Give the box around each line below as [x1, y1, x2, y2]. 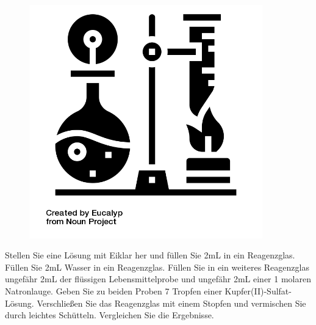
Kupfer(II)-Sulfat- [224, 284, 292, 297]
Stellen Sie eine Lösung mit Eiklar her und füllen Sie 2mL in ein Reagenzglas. [5, 249, 295, 261]
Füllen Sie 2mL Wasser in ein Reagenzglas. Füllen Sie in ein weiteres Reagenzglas [5, 260, 309, 273]
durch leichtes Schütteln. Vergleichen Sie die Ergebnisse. [5, 309, 214, 321]
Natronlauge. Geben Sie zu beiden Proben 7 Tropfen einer [5, 284, 222, 297]
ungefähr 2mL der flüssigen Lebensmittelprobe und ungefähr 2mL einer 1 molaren [5, 272, 311, 285]
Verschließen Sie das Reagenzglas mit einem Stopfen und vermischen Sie [37, 296, 306, 309]
